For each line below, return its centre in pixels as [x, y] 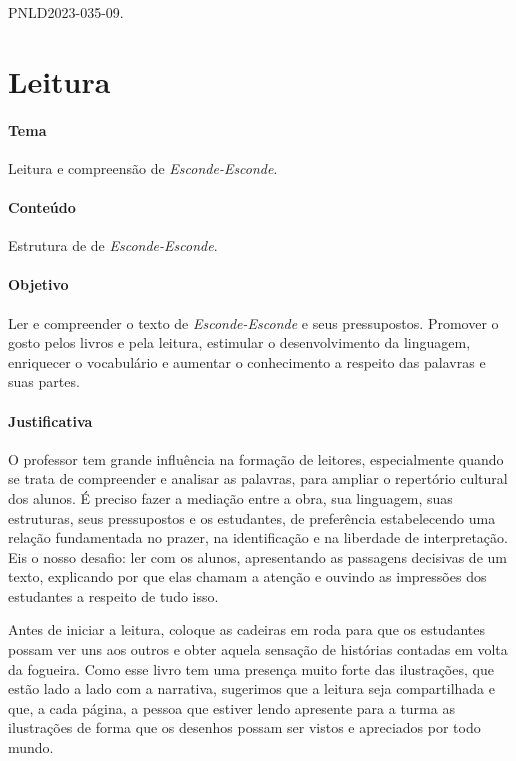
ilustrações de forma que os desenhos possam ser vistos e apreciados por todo [244, 727]
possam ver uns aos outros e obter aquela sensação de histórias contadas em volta [258, 649]
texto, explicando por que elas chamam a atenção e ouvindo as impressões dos [247, 576]
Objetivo [38, 284]
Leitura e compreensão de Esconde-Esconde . [143, 167]
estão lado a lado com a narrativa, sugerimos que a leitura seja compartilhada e [251, 688]
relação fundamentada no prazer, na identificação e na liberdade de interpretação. [258, 537]
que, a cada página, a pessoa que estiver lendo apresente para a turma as [231, 707]
